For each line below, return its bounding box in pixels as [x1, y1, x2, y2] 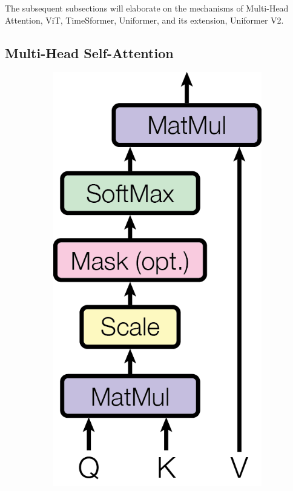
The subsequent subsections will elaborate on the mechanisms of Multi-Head [5, 2, 289, 14]
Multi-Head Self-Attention [5, 43, 174, 62]
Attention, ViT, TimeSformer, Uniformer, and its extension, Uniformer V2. [5, 13, 284, 26]
